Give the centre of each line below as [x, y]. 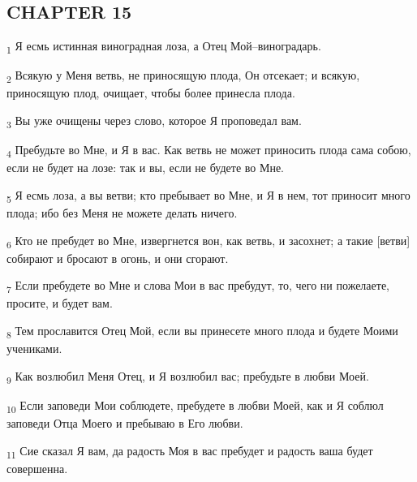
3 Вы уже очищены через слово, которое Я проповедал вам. [154, 121]
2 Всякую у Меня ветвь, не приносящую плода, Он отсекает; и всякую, [183, 76]
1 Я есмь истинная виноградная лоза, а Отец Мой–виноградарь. [164, 47]
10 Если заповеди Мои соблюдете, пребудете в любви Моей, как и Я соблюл [195, 406]
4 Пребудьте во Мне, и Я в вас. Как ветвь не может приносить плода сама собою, [209, 151]
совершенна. [37, 468]
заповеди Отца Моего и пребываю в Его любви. [125, 423]
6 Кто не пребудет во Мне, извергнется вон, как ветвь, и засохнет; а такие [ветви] [208, 241]
